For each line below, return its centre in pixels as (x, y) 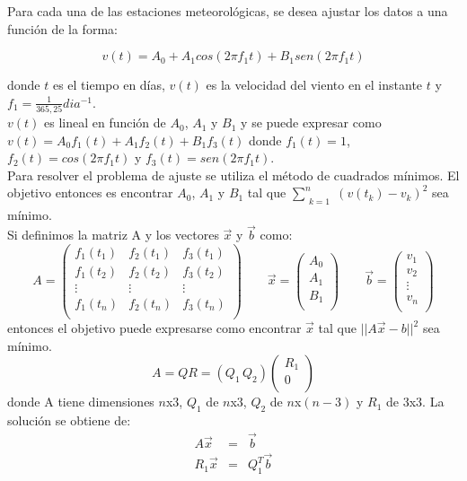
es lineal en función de (105, 122)
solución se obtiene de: (69, 420)
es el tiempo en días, (109, 85)
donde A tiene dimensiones (81, 402)
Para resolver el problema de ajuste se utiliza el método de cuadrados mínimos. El (233, 175)
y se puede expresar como (311, 122)
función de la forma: (62, 28)
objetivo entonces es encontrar (90, 192)
